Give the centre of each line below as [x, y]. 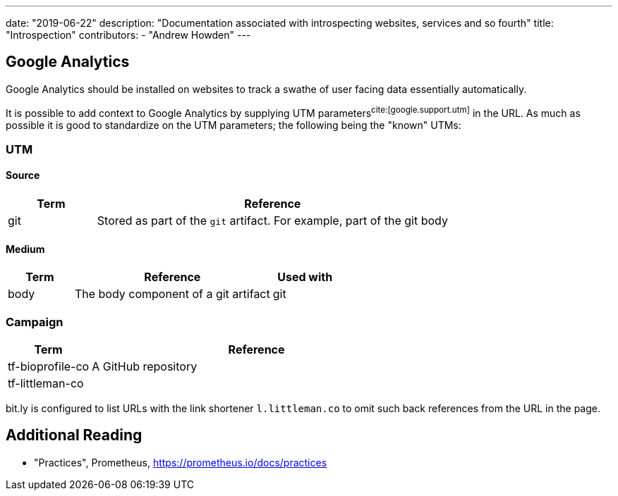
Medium [25, 249]
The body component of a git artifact [172, 294]
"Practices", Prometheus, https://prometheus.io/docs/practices [181, 462]
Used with [305, 277]
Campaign [35, 322]
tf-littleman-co [46, 384]
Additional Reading [74, 435]
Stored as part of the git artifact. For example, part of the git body [272, 221]
